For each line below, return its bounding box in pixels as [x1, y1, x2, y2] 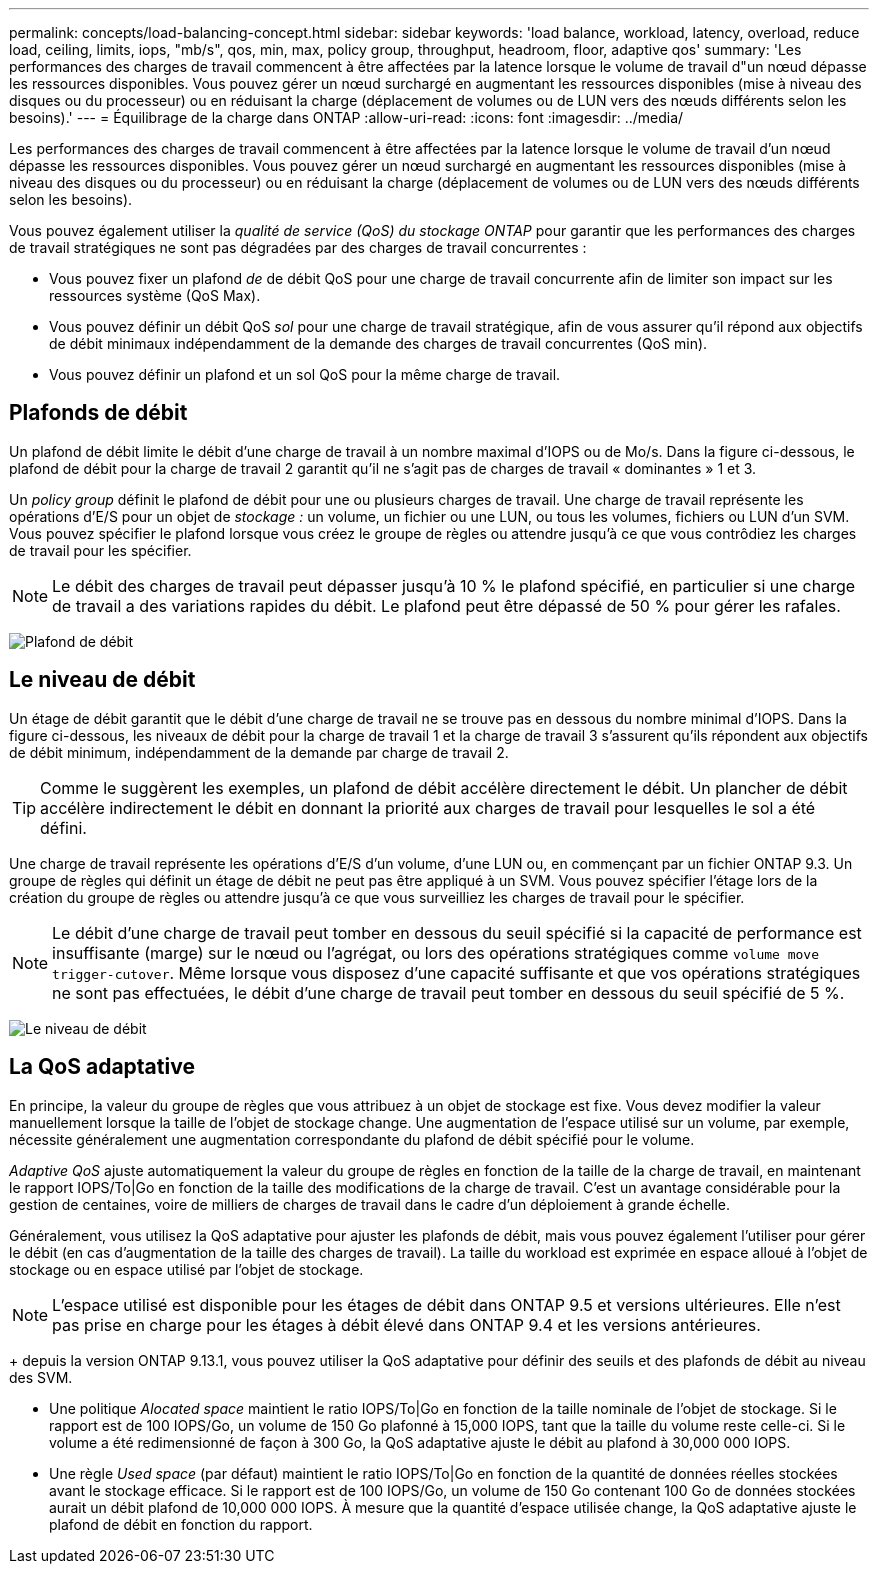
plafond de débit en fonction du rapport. [49, 1515, 313, 1533]
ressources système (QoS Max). [49, 287, 261, 304]
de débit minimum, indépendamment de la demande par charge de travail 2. [9, 743, 509, 761]
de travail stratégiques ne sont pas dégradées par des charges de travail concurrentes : [9, 239, 587, 256]
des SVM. [9, 1368, 73, 1386]
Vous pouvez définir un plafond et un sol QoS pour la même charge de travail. [49, 366, 561, 383]
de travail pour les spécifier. [9, 541, 192, 559]
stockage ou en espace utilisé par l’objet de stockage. [9, 1260, 364, 1278]
